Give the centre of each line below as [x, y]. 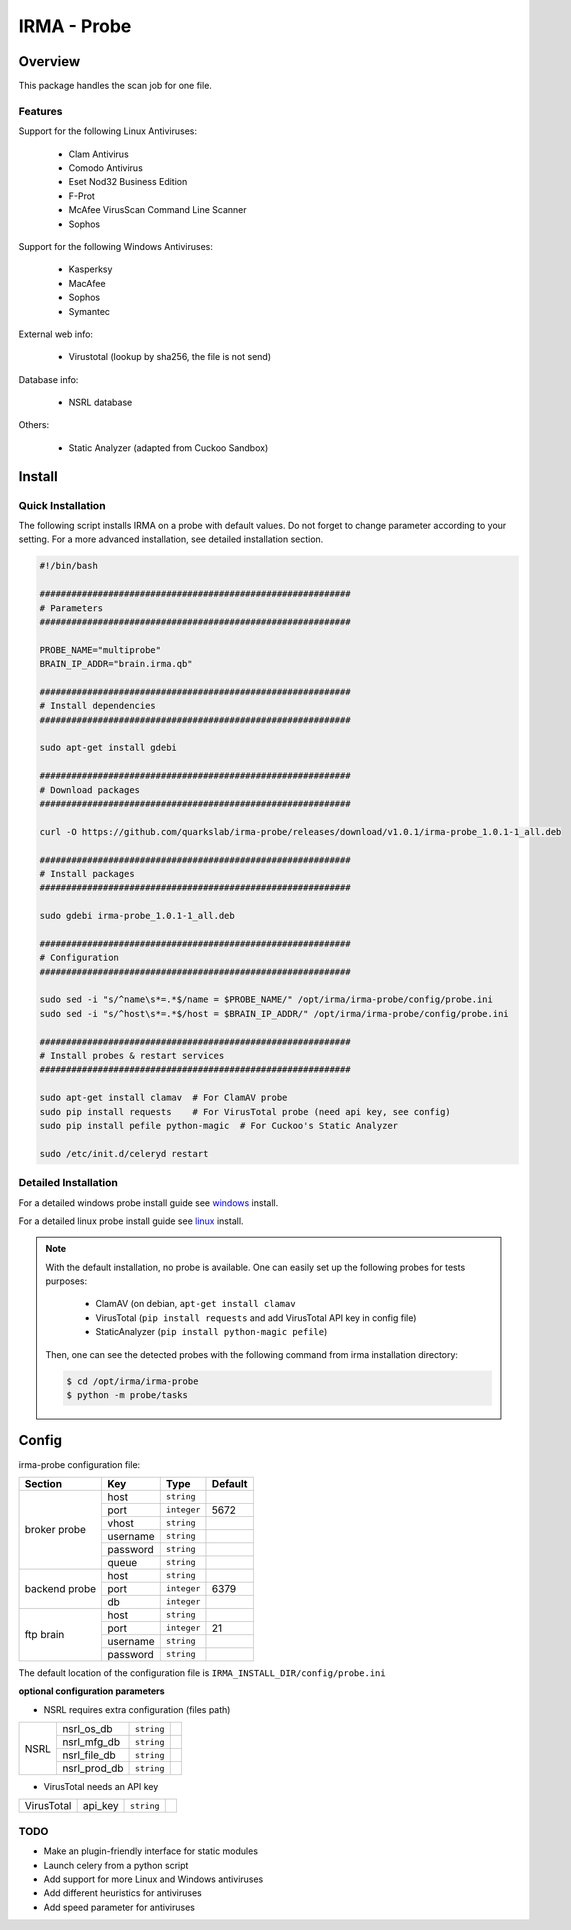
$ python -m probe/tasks [127, 1395]
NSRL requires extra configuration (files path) [137, 1709]
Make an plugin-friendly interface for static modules [151, 1851]
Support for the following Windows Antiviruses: [116, 246]
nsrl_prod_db [92, 1768]
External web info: [56, 334]
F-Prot [81, 196]
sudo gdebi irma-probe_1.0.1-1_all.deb [137, 916]
